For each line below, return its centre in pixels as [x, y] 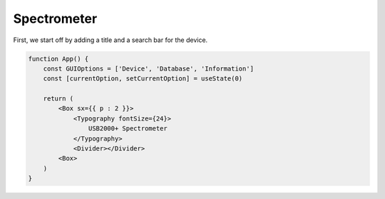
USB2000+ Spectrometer [128, 129]
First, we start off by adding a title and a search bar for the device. [111, 40]
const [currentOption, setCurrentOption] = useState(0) [143, 79]
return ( [58, 99]
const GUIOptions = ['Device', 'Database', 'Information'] [149, 68]
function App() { [58, 58]
